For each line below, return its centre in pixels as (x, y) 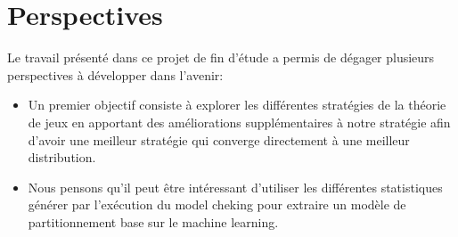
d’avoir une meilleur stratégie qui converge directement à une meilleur (219, 139)
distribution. (62, 157)
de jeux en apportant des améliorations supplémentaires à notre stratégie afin (239, 122)
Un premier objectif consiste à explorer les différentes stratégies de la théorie (237, 105)
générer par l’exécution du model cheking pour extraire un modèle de (217, 204)
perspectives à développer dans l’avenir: (115, 74)
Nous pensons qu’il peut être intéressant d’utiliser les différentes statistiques (235, 187)
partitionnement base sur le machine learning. (153, 221)
